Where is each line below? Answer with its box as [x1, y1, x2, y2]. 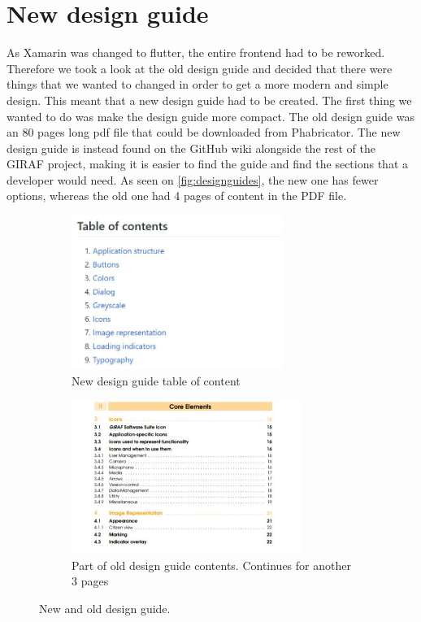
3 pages [72, 572, 109, 589]
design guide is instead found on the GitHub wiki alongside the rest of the [7, 139, 375, 156]
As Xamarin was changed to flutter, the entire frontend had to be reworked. [7, 44, 385, 61]
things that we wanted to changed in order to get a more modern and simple [7, 76, 388, 93]
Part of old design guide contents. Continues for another [72, 556, 351, 573]
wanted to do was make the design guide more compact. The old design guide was [7, 107, 414, 124]
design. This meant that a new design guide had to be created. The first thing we [7, 91, 412, 108]
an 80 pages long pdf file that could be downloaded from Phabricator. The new [7, 124, 401, 141]
